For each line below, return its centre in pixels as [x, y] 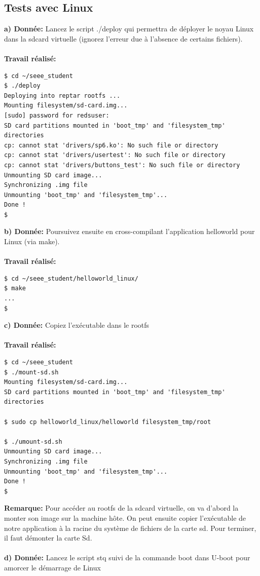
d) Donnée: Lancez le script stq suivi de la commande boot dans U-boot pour [127, 558]
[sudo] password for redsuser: [57, 115]
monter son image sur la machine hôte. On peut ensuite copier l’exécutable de [125, 517]
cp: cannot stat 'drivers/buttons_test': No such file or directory [122, 165]
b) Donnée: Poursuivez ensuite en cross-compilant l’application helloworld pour [129, 231]
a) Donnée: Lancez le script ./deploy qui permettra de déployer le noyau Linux [129, 29]
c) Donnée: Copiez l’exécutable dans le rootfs [77, 325]
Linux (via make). [32, 241]
